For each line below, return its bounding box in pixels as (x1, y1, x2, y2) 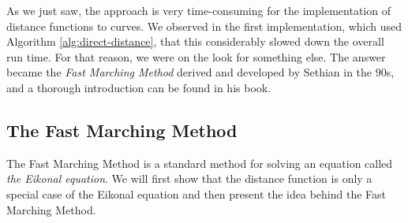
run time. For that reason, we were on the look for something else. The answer (6, 48, 386, 65)
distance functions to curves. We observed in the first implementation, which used (6, 17, 402, 34)
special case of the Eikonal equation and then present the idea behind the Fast (6, 185, 387, 202)
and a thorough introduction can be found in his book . (6, 79, 271, 95)
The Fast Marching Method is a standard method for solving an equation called (6, 154, 393, 171)
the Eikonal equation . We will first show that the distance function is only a (6, 170, 372, 187)
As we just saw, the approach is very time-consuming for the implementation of (6, 2, 391, 18)
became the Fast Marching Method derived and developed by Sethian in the (6, 64, 372, 80)
